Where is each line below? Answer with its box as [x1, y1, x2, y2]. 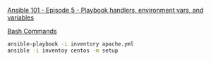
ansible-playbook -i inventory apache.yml [7, 41, 134, 48]
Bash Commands [7, 27, 57, 35]
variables [7, 13, 34, 22]
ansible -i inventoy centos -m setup [7, 47, 119, 54]
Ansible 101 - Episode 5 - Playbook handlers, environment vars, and [7, 6, 204, 14]
